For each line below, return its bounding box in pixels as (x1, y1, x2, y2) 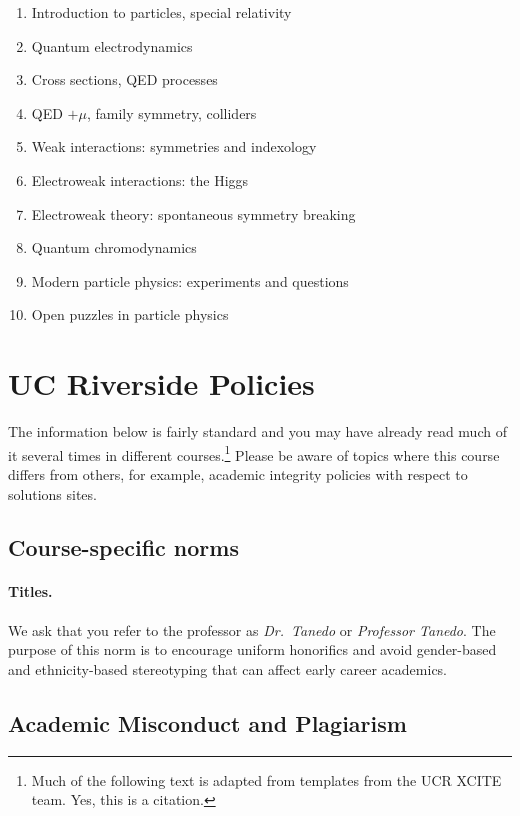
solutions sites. (8, 483, 97, 504)
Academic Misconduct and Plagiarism (8, 707, 407, 738)
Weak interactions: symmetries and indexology (31, 136, 317, 157)
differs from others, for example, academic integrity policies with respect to (8, 463, 468, 484)
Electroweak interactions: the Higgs (31, 169, 249, 190)
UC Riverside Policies (8, 363, 315, 404)
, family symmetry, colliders (86, 102, 257, 123)
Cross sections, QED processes (31, 69, 218, 90)
